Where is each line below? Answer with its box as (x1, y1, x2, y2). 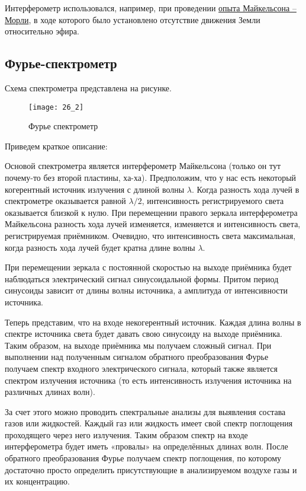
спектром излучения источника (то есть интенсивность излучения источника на (5, 374, 292, 386)
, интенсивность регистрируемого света (141, 195, 284, 207)
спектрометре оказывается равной (5, 195, 126, 207)
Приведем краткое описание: (5, 139, 108, 152)
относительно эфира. (5, 25, 79, 37)
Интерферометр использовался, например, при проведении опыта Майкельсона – (5, 2, 297, 14)
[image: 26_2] (28, 103, 84, 111)
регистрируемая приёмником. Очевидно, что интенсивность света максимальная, (5, 229, 296, 241)
